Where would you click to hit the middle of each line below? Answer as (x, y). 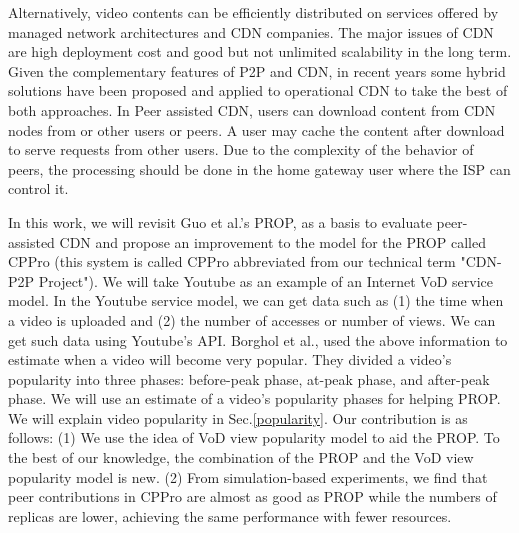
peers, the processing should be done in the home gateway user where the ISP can (259, 168)
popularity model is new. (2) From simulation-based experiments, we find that (248, 476)
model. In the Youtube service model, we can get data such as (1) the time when (256, 300)
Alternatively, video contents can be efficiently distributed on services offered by (253, 12)
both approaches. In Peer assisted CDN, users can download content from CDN (252, 109)
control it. (38, 188)
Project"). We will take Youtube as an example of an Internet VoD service (266, 280)
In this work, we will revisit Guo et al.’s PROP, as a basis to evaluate (220, 221)
